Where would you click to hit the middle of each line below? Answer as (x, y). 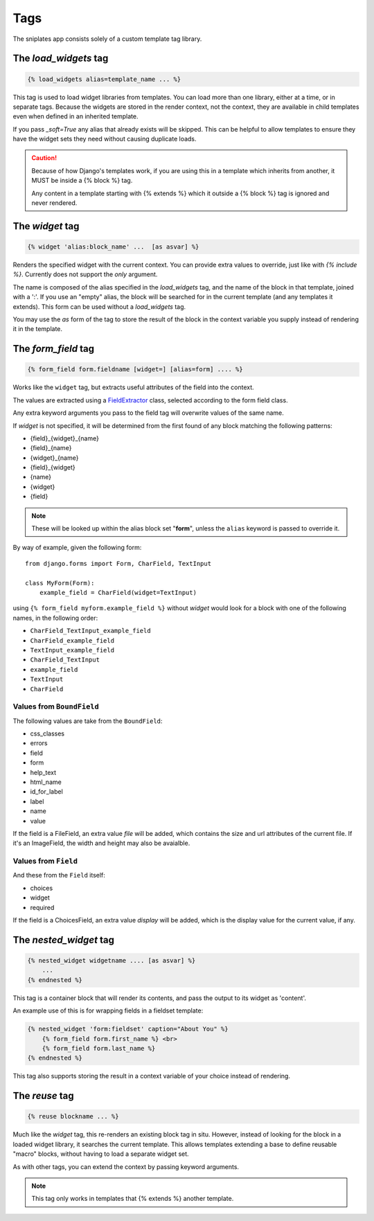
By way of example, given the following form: (77, 548)
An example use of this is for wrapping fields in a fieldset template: (108, 1010)
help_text (43, 772)
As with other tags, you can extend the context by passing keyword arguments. (126, 1166)
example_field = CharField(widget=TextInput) (118, 592)
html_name (46, 782)
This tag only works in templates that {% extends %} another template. (133, 1199)
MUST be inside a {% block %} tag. (82, 181)
